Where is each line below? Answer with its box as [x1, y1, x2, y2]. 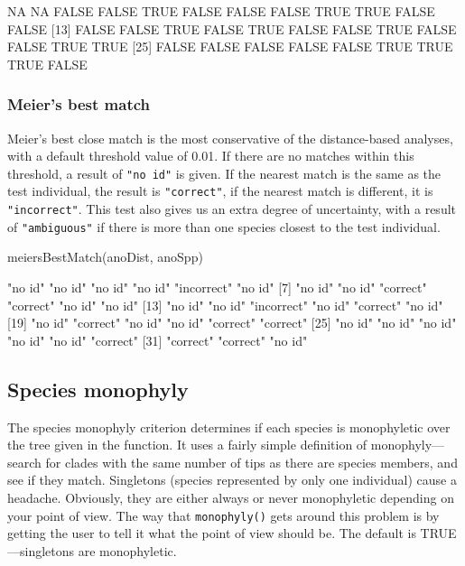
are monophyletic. [78, 541, 177, 560]
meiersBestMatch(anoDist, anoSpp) [7, 247, 203, 266]
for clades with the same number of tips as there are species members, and [45, 452, 458, 471]
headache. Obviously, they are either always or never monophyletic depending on [7, 487, 454, 506]
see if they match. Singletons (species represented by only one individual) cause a [7, 470, 457, 489]
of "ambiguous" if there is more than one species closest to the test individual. [7, 217, 441, 236]
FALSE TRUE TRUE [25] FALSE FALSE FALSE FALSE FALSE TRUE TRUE [7, 37, 453, 56]
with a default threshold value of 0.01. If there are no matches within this [7, 146, 414, 165]
